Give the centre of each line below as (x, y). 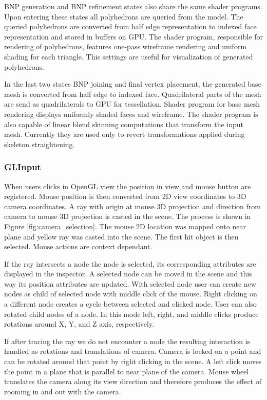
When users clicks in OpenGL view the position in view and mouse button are (128, 186)
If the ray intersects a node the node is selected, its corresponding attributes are (130, 263)
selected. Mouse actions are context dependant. (78, 246)
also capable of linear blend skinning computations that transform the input (124, 124)
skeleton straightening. (40, 144)
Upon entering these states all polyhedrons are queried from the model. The (124, 16)
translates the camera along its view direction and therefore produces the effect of (133, 381)
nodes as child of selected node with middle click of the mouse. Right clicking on (131, 294)
